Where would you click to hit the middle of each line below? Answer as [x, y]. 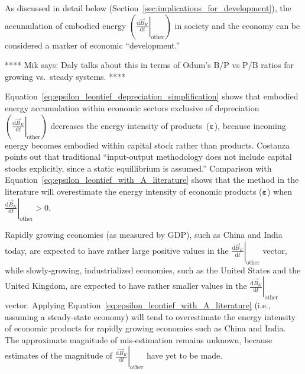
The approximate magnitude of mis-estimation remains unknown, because [139, 339]
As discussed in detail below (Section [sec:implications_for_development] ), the [148, 8]
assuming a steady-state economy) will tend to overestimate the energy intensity [150, 316]
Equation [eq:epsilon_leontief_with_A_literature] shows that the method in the [152, 180]
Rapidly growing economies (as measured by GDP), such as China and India [144, 235]
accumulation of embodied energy [66, 25]
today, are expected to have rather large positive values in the [117, 250]
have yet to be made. [184, 355]
